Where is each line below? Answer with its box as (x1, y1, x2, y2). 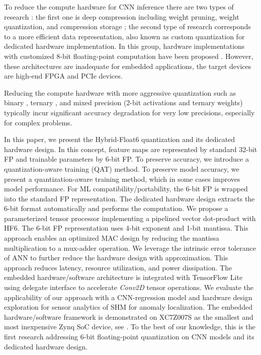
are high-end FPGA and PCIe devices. (4, 70, 123, 81)
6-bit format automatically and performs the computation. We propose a (4, 203, 228, 214)
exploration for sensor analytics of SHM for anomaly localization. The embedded (4, 302, 252, 312)
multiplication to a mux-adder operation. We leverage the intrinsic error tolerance (4, 242, 256, 253)
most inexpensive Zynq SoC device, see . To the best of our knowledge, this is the (4, 321, 255, 332)
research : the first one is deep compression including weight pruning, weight (4, 11, 239, 22)
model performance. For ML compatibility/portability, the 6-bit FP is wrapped (4, 183, 248, 194)
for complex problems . (4, 117, 72, 127)
